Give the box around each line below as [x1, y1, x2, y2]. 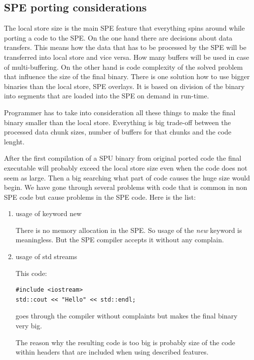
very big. [15, 320, 42, 331]
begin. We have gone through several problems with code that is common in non [4, 182, 248, 192]
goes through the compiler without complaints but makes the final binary [15, 311, 238, 321]
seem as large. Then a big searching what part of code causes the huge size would [4, 172, 250, 182]
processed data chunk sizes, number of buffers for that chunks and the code [4, 127, 232, 137]
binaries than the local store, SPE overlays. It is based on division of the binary [4, 81, 245, 91]
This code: [15, 268, 47, 278]
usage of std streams [15, 251, 77, 262]
